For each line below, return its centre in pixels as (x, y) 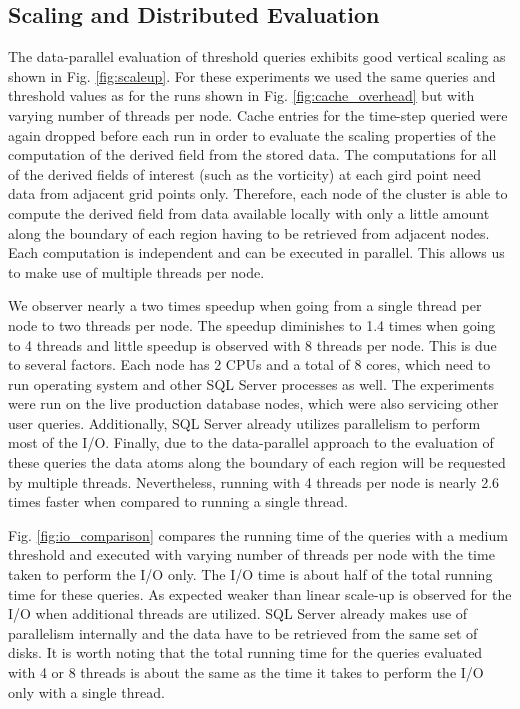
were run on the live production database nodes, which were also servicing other (253, 403)
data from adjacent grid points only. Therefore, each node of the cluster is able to (258, 193)
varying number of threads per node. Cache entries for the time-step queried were (258, 114)
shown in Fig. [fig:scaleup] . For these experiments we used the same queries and (252, 75)
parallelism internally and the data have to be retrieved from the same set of (243, 632)
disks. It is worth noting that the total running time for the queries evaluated (245, 652)
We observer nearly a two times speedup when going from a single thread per (245, 305)
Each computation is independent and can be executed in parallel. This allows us (256, 252)
